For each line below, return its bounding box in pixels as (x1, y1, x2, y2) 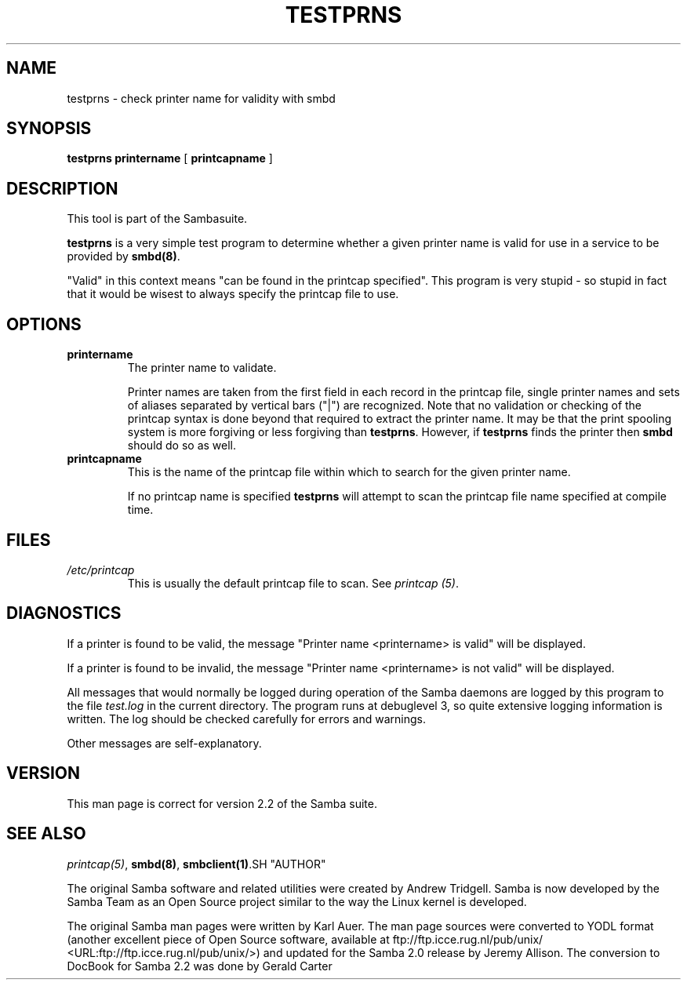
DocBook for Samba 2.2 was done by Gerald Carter (67, 959, 333, 973)
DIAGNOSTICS (6, 603, 122, 624)
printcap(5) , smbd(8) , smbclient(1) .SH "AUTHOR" (67, 857, 326, 871)
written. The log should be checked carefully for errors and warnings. (67, 711, 426, 726)
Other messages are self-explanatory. (67, 736, 262, 750)
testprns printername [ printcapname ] (67, 151, 273, 166)
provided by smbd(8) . (67, 249, 180, 264)
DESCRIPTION (6, 178, 118, 198)
